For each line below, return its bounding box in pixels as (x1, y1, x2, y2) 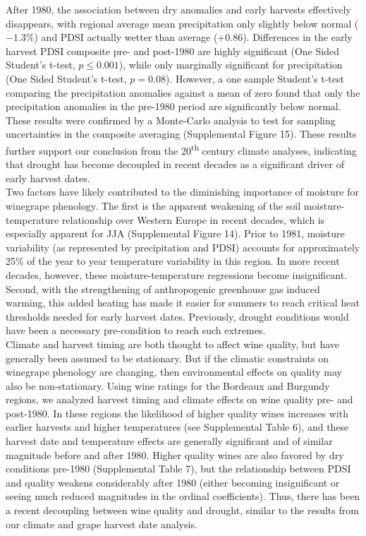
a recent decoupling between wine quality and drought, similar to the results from (6, 503, 359, 518)
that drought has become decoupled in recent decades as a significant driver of (6, 157, 344, 172)
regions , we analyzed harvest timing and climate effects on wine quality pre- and (6, 392, 353, 407)
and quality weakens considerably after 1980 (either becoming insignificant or (6, 475, 340, 489)
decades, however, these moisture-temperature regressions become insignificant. (6, 267, 348, 282)
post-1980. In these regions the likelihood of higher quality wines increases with (6, 405, 348, 420)
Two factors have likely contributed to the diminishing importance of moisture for (6, 184, 359, 199)
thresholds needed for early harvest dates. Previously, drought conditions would (6, 309, 349, 323)
